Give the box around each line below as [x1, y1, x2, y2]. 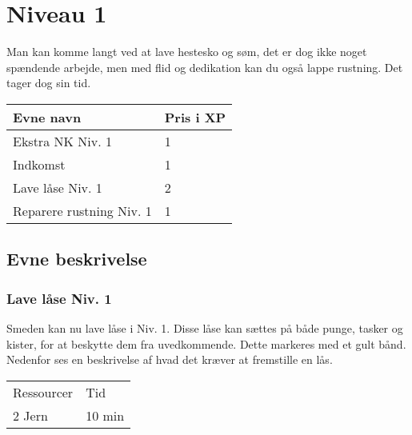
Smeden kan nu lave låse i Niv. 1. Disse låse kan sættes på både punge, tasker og [6, 319, 403, 336]
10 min [86, 405, 125, 425]
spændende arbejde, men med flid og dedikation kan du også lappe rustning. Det [6, 58, 403, 75]
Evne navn [13, 107, 82, 126]
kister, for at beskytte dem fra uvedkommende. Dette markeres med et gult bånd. [6, 335, 406, 352]
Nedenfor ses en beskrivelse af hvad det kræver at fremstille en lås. [6, 351, 333, 368]
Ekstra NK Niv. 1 [13, 131, 112, 150]
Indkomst [13, 154, 66, 174]
